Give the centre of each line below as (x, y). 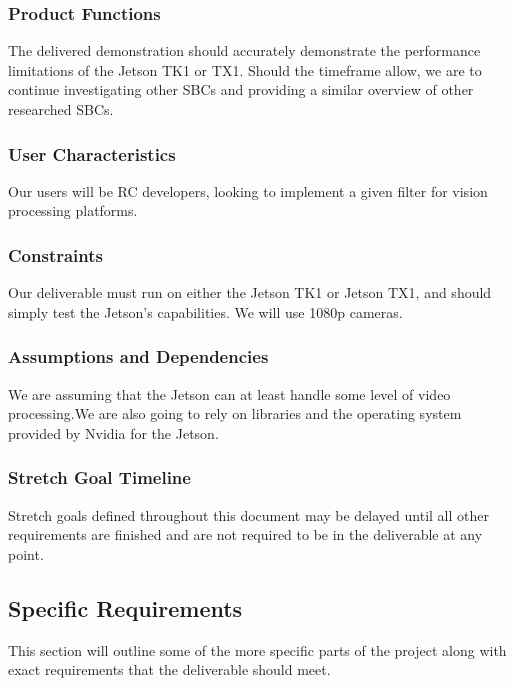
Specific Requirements (125, 607)
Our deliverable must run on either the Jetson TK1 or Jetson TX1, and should (250, 292)
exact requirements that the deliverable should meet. (169, 669)
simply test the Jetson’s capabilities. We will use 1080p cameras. (205, 311)
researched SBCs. (61, 109)
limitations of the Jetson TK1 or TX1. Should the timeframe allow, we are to (245, 69)
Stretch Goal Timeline (99, 477)
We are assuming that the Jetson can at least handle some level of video (229, 393)
